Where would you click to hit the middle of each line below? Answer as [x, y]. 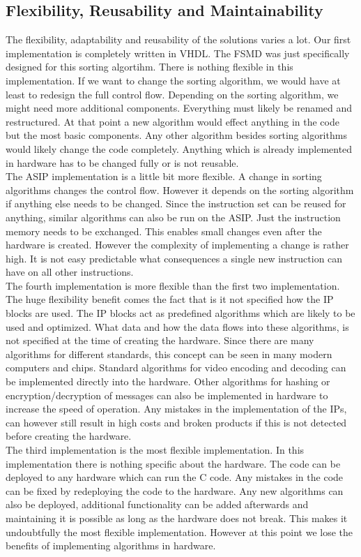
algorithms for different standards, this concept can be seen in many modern [169, 354]
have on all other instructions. [70, 272]
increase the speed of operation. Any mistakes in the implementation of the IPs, [176, 409]
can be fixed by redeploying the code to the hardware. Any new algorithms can [175, 490]
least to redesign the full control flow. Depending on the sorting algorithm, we [172, 94]
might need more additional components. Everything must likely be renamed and [179, 108]
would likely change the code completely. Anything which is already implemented [179, 148]
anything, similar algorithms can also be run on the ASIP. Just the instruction [173, 217]
